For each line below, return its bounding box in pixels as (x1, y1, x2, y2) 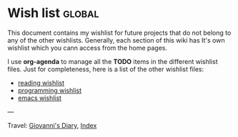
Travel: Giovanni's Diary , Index (7, 121, 97, 129)
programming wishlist (17, 86, 82, 94)
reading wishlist (17, 78, 65, 87)
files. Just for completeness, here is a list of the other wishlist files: (7, 65, 204, 73)
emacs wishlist (17, 94, 62, 102)
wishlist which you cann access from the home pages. (7, 43, 168, 52)
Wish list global (7, 5, 99, 21)
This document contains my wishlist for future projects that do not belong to (7, 28, 232, 37)
